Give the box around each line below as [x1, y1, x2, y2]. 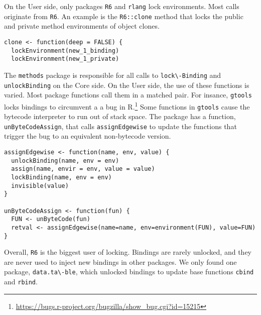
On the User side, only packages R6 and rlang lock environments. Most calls [4, 1, 239, 11]
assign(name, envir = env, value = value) [11, 165, 155, 173]
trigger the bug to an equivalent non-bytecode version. [4, 131, 171, 141]
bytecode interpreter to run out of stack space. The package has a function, [4, 111, 236, 122]
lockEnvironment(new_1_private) [11, 55, 119, 63]
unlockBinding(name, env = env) [11, 157, 119, 164]
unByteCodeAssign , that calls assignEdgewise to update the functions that [4, 121, 237, 131]
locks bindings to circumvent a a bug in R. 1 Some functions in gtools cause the [4, 99, 250, 112]
